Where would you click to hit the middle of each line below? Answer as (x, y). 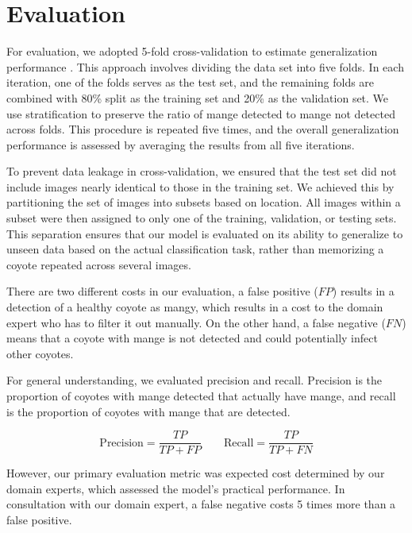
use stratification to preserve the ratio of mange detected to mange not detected (201, 113)
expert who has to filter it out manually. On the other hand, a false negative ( (196, 322)
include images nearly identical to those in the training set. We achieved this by (200, 186)
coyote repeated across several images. (99, 264)
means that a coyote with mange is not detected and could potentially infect (192, 338)
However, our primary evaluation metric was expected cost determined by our (196, 473)
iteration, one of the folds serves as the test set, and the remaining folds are (191, 82)
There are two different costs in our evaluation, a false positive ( (162, 291)
